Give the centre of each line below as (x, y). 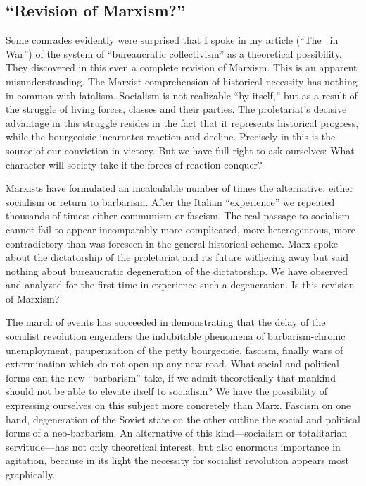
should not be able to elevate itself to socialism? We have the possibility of (166, 391)
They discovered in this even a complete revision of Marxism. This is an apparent (182, 67)
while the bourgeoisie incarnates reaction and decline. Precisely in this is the (171, 136)
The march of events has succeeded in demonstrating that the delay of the (166, 322)
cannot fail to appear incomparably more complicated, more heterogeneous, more (181, 229)
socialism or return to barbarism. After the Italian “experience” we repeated (170, 201)
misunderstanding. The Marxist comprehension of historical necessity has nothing (182, 81)
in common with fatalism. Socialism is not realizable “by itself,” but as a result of (182, 95)
